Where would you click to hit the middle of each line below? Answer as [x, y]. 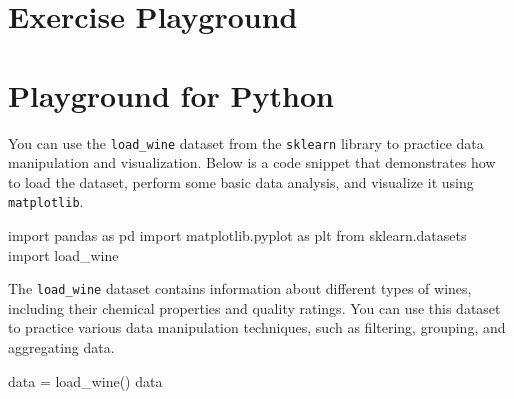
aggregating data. [61, 347]
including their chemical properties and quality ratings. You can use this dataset [254, 307]
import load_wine [63, 254]
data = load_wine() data [85, 380]
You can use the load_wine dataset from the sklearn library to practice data [246, 142]
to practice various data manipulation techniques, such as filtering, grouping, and [257, 327]
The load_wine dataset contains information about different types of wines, [240, 288]
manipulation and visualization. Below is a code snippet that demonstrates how [252, 162]
